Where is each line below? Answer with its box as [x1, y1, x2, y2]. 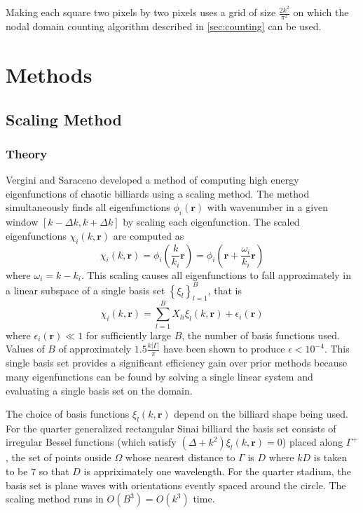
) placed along [282, 435, 343, 449]
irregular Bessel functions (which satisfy [6, 435, 177, 449]
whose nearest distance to [125, 450, 235, 465]
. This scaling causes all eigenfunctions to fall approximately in [81, 267, 351, 282]
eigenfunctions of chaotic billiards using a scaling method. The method [6, 186, 310, 200]
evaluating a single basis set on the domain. [6, 383, 193, 397]
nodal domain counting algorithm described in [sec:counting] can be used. [6, 19, 322, 34]
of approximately [58, 341, 132, 356]
